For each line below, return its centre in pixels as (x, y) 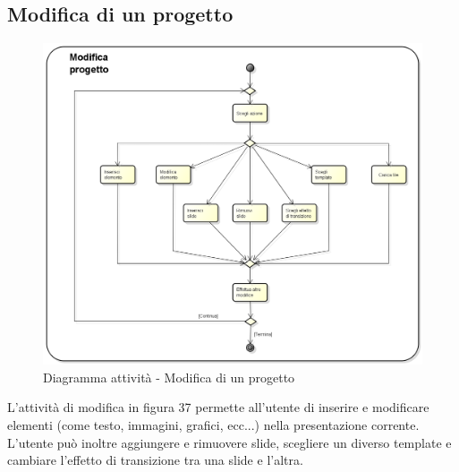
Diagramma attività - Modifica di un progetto (169, 377)
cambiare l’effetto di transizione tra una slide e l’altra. (155, 460)
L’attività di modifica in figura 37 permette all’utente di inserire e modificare (218, 407)
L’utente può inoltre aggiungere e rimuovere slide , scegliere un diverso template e (229, 442)
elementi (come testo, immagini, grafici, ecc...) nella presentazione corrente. (213, 424)
